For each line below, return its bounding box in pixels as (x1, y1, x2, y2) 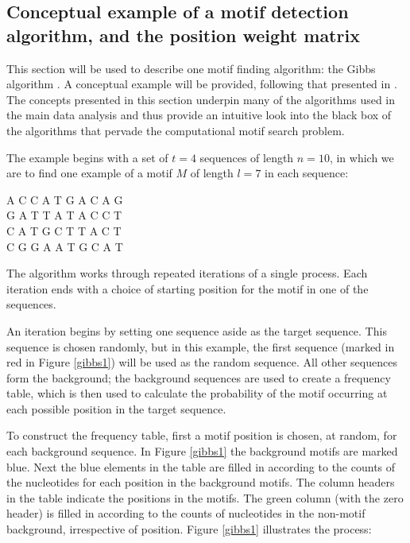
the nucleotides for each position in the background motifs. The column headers (6, 474, 395, 491)
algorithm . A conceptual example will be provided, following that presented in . (6, 76, 397, 92)
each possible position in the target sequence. (6, 400, 226, 417)
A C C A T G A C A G (6, 191, 123, 208)
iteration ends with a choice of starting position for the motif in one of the (6, 280, 369, 297)
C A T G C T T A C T (6, 222, 122, 239)
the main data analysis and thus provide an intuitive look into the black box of (6, 107, 392, 123)
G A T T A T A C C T (6, 207, 122, 223)
